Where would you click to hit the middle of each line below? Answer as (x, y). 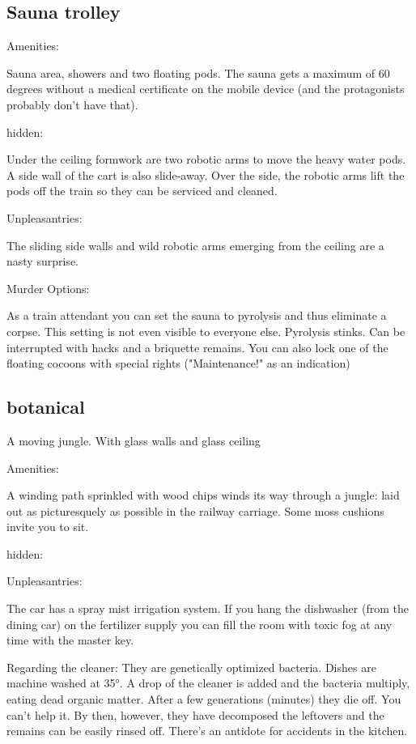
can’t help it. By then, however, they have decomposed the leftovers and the (195, 714)
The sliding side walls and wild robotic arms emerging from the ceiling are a (195, 245)
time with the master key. (70, 640)
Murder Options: (48, 288)
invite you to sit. (48, 527)
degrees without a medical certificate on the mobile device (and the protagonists (206, 89)
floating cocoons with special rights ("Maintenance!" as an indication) (178, 363)
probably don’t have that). (72, 104)
